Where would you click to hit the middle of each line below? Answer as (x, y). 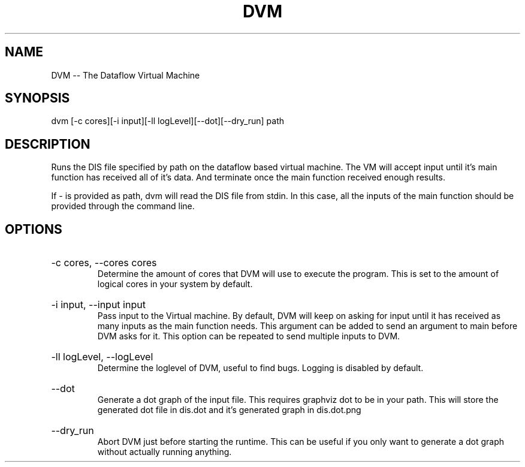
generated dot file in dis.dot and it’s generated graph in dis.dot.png (229, 410)
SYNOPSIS (37, 98)
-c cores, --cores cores (104, 263)
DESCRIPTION (48, 144)
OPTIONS (34, 229)
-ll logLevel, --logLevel (102, 357)
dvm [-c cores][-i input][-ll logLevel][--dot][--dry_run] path (168, 121)
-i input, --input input (98, 305)
